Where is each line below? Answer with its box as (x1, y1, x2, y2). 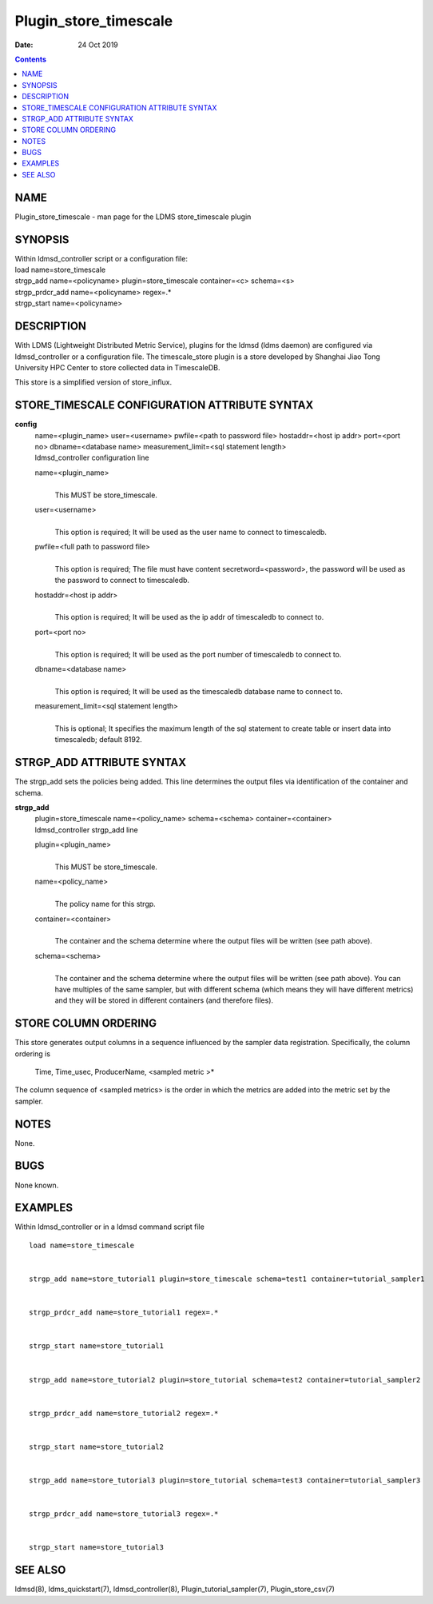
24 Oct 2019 (77, 40, 119, 50)
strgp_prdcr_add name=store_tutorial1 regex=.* (29, 1308, 219, 1317)
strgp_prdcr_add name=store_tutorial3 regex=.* (29, 1510, 219, 1518)
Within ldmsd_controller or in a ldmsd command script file (14, 1222, 205, 1231)
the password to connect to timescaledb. (54, 576, 190, 585)
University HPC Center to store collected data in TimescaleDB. (14, 362, 220, 372)
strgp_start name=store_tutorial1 (29, 1342, 164, 1351)
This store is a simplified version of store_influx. (14, 377, 172, 387)
